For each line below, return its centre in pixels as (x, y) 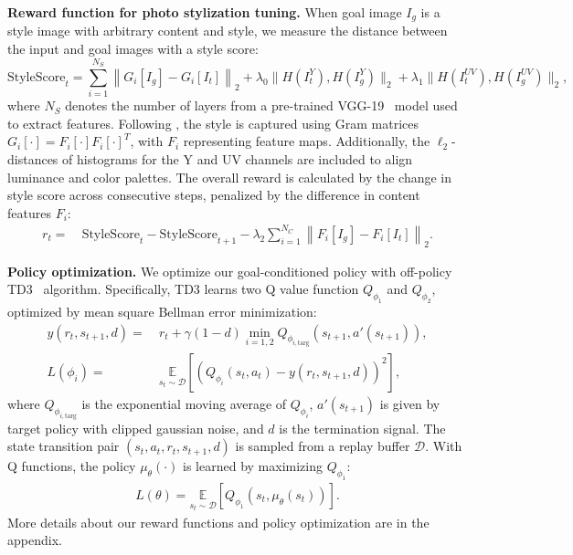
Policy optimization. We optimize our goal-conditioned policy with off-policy (230, 271)
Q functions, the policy (72, 466)
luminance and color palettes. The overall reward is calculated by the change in (230, 177)
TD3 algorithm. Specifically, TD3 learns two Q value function (183, 289)
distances (33, 158)
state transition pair (64, 446)
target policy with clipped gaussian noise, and (136, 428)
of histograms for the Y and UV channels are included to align (238, 158)
